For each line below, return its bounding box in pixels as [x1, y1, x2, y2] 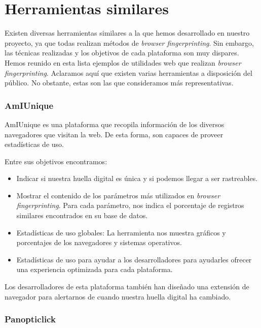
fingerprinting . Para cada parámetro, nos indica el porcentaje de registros [16, 200, 244, 211]
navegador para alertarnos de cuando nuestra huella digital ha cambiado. [5, 291, 231, 302]
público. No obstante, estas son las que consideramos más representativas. [5, 77, 234, 88]
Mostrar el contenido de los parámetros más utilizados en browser [16, 190, 220, 200]
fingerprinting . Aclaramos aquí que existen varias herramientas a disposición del [5, 67, 252, 78]
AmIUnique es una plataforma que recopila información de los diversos [5, 118, 225, 129]
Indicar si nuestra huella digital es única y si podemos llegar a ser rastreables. [16, 173, 258, 184]
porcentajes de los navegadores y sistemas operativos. [16, 237, 182, 248]
